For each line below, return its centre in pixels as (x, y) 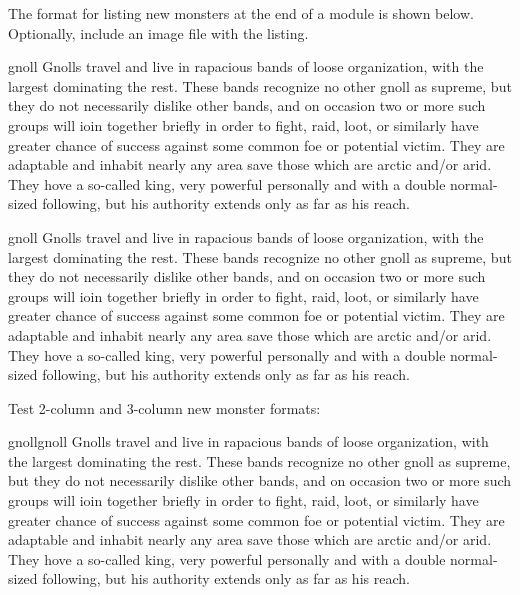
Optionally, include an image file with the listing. (158, 32)
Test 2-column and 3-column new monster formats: (164, 407)
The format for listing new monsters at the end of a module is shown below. (241, 13)
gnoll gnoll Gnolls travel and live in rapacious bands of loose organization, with (248, 441)
